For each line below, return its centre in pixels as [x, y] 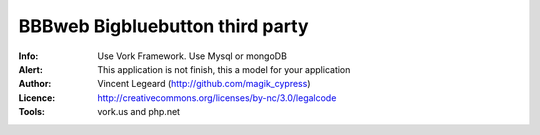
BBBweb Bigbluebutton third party [163, 26]
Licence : [37, 97]
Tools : [31, 112]
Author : [35, 84]
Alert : [31, 69]
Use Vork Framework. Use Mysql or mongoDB [192, 56]
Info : [28, 56]
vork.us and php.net [138, 112]
